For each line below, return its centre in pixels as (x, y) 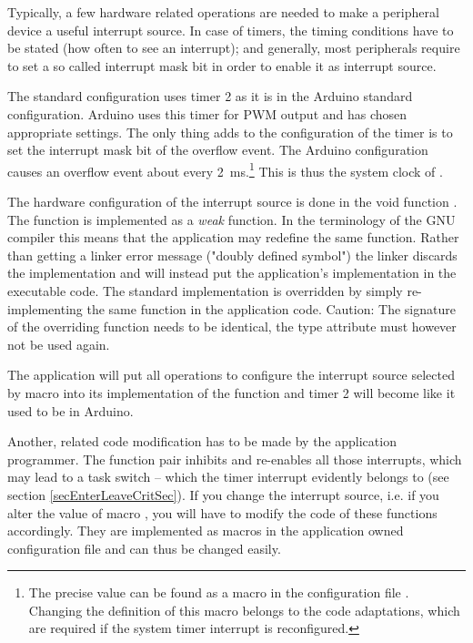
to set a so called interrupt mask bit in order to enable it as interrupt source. (222, 65)
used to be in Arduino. (70, 410)
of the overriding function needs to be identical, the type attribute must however (232, 327)
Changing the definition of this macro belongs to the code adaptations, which (244, 610)
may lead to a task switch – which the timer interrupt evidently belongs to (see (228, 477)
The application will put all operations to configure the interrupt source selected (231, 375)
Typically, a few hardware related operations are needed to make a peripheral (223, 12)
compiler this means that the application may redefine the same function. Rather (233, 237)
